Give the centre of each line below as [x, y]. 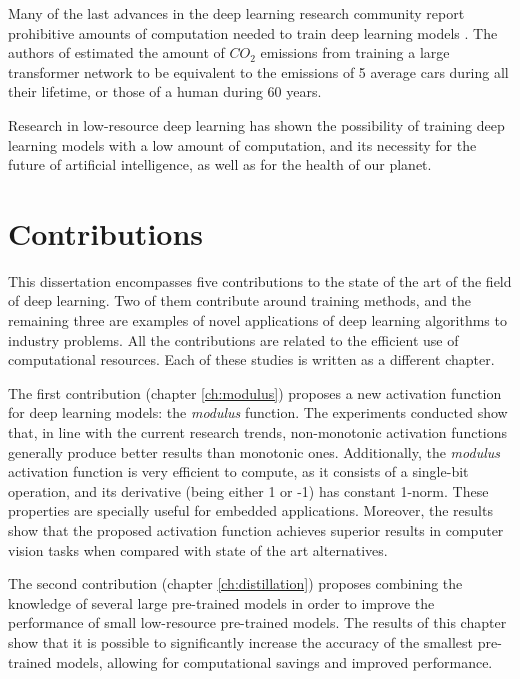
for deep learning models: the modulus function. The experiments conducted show [258, 412]
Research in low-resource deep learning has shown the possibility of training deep [256, 124]
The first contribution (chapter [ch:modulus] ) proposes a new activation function [255, 392]
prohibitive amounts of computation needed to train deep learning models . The [253, 32]
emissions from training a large [355, 52]
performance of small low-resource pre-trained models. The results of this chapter [257, 622]
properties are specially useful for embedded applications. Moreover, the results [250, 510]
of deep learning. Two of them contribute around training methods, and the [240, 300]
